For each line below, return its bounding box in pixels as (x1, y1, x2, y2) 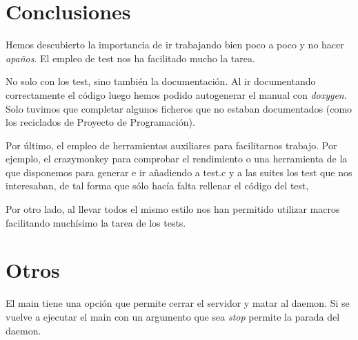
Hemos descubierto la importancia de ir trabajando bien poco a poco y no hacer (6, 37, 344, 52)
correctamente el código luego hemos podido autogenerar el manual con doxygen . (6, 87, 347, 102)
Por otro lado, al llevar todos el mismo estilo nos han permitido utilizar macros (6, 202, 340, 216)
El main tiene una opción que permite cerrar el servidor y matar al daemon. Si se (6, 296, 350, 310)
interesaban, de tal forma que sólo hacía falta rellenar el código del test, (6, 178, 309, 193)
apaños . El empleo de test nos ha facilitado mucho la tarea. (6, 50, 255, 65)
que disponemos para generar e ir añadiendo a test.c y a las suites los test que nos (6, 164, 352, 179)
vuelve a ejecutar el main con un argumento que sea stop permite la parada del (6, 309, 340, 323)
